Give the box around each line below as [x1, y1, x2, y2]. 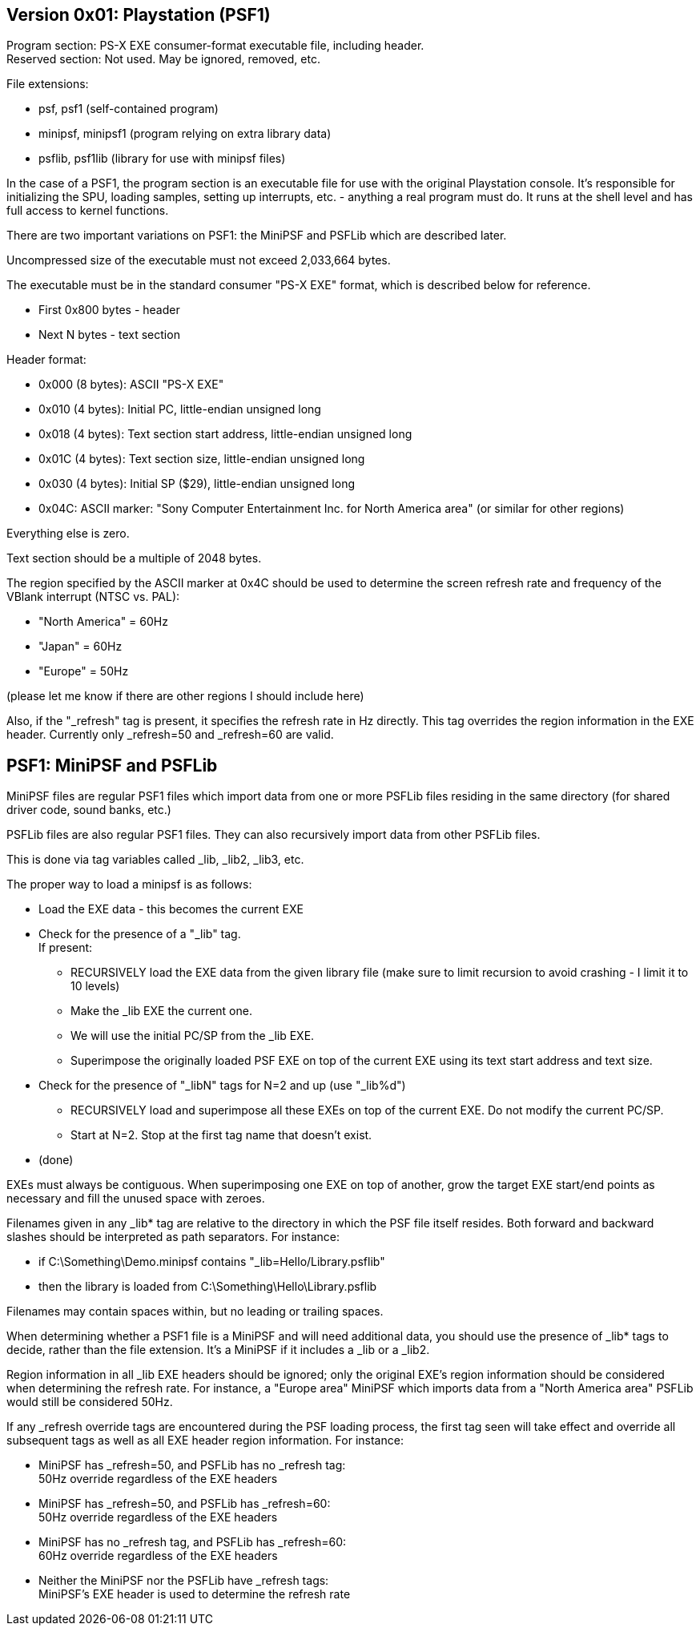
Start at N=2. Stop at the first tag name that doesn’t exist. [70, 1128, 372, 1142]
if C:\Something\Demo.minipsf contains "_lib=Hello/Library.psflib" [38, 1255, 385, 1269]
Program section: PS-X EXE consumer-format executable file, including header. [6, 38, 424, 53]
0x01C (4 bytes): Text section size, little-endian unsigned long [38, 452, 365, 466]
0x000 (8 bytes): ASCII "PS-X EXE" [38, 377, 224, 392]
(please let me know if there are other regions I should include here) [6, 689, 364, 703]
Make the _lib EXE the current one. [70, 1004, 252, 1018]
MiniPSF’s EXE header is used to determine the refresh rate [38, 1587, 351, 1602]
